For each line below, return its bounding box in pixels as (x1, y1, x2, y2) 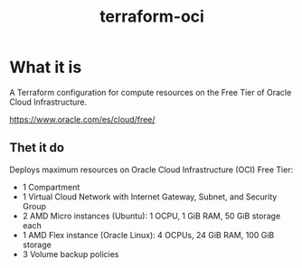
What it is (9, 57, 82, 78)
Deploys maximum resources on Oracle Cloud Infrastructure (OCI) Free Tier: (9, 164, 294, 175)
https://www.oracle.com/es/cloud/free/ (9, 114, 156, 125)
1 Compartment (22, 181, 80, 192)
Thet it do (9, 140, 65, 155)
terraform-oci (99, 6, 205, 27)
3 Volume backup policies (22, 248, 119, 259)
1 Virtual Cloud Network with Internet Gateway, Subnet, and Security (22, 191, 278, 202)
